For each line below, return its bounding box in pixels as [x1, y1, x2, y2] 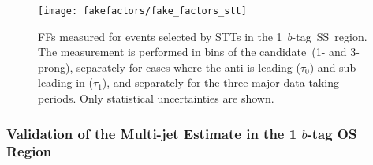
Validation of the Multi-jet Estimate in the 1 [6, 123, 297, 143]
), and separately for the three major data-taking [102, 74, 339, 91]
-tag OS [307, 123, 357, 143]
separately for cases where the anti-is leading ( [76, 58, 300, 75]
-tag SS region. [292, 28, 367, 44]
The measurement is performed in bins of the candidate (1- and [38, 43, 347, 60]
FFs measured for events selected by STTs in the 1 [38, 28, 282, 44]
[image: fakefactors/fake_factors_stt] [38, 6, 247, 17]
